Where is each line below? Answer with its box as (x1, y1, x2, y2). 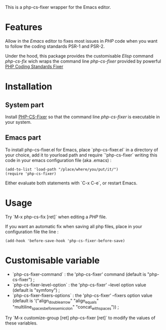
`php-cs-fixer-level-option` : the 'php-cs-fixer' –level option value (12, 282, 146, 288)
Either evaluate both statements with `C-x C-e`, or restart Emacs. (5, 180, 138, 186)
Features (5, 22, 43, 33)
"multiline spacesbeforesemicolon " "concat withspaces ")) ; (12, 304, 119, 311)
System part (5, 100, 44, 109)
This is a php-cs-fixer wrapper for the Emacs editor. (5, 4, 111, 10)
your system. (5, 119, 32, 125)
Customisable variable (5, 254, 100, 266)
